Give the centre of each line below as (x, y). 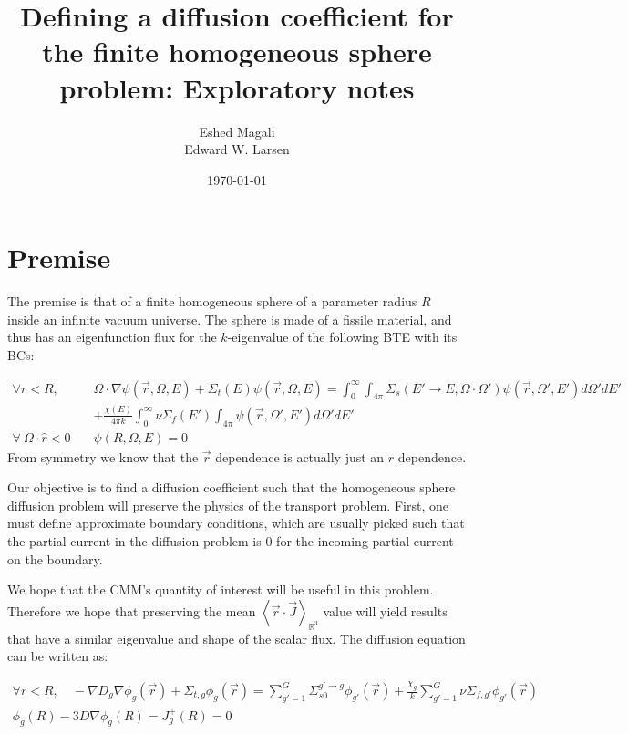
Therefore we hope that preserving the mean (132, 610)
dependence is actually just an (300, 456)
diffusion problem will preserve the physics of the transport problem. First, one (228, 505)
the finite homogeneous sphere (237, 52)
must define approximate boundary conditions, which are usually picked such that (236, 523)
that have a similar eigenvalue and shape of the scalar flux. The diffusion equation (237, 638)
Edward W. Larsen (237, 149)
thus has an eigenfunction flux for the (112, 337)
